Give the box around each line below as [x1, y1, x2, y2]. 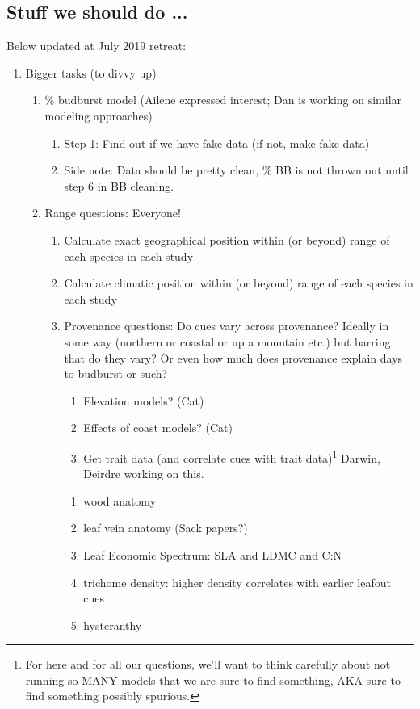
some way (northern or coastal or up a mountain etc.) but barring [64, 333, 391, 350]
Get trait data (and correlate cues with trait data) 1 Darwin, [83, 447, 380, 466]
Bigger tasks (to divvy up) [25, 64, 157, 81]
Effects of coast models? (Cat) [83, 419, 233, 436]
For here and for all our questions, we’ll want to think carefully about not [25, 656, 391, 673]
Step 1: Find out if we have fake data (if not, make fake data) [64, 134, 370, 151]
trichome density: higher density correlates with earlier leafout [83, 573, 391, 590]
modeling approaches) [44, 107, 153, 124]
